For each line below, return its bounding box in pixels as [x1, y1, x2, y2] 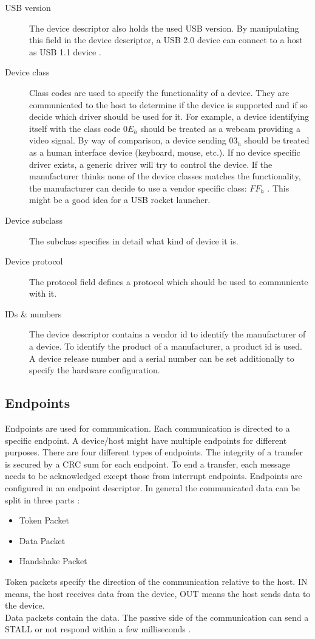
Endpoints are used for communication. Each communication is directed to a [5, 422, 290, 435]
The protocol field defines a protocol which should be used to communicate [29, 275, 308, 288]
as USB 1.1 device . [29, 45, 101, 58]
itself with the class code [29, 122, 121, 134]
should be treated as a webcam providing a [140, 122, 300, 134]
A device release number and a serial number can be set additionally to [29, 351, 294, 364]
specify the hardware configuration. [29, 364, 160, 376]
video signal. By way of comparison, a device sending [29, 134, 226, 147]
